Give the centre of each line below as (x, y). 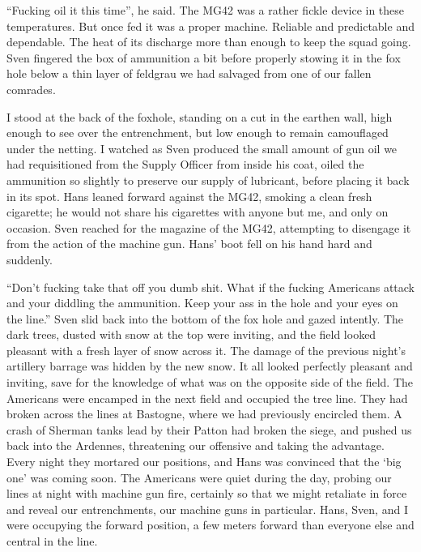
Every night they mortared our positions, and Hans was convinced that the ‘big (204, 462)
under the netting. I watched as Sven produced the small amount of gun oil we (202, 148)
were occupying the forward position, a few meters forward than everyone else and (210, 525)
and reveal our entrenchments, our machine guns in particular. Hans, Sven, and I (207, 509)
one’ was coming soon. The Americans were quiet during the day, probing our (199, 477)
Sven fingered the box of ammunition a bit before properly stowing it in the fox (204, 57)
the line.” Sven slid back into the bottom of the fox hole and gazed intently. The (205, 318)
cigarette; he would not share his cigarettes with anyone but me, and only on (198, 212)
